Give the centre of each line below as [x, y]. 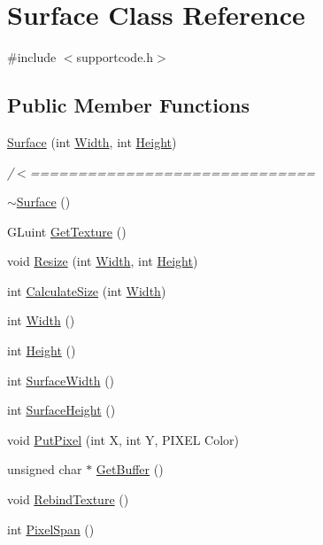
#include [32, 57]
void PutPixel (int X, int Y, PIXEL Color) [123, 439]
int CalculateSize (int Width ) [87, 290]
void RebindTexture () [68, 499]
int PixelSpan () [51, 529]
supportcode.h [115, 57]
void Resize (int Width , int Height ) [103, 261]
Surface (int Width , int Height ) [92, 141]
